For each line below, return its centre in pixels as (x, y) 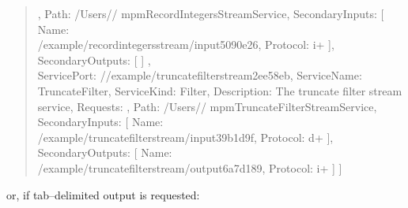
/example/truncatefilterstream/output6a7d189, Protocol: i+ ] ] (190, 167)
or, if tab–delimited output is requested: (103, 194)
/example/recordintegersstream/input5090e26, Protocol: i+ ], (186, 45)
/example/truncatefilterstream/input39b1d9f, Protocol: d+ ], (185, 137)
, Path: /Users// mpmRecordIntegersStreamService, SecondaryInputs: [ (211, 13)
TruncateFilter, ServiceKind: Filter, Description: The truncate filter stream (220, 90)
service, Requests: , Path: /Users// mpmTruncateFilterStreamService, (207, 106)
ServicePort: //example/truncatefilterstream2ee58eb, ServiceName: (200, 75)
